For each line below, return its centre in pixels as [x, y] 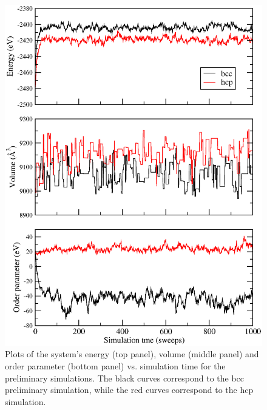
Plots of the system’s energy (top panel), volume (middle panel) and [132, 354]
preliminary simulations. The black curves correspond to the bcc [125, 378]
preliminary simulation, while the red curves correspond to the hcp [129, 390]
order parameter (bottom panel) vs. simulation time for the [115, 366]
